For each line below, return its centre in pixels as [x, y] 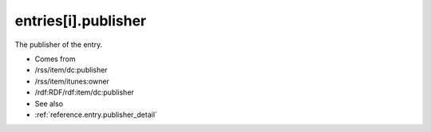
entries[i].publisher [81, 21]
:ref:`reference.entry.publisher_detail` [96, 115]
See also [49, 103]
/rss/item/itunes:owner [72, 81]
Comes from [55, 59]
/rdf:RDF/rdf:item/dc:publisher [85, 92]
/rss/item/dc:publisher [71, 70]
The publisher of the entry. [59, 45]
